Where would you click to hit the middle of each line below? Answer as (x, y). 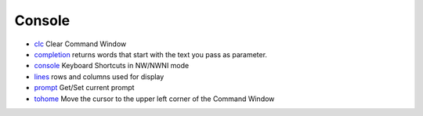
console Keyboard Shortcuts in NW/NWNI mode (112, 66)
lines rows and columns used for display (99, 76)
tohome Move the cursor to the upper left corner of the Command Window (154, 99)
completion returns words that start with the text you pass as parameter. (151, 54)
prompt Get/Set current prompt (84, 88)
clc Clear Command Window (80, 44)
